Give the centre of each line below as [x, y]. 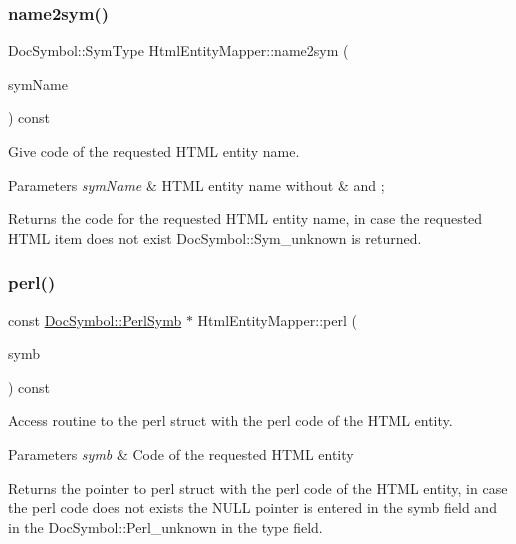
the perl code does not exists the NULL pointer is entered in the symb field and [252, 507]
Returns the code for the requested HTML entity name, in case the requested [245, 218]
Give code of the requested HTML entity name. [154, 151]
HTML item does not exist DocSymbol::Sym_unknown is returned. [215, 237]
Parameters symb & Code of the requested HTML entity [181, 453]
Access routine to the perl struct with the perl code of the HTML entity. [230, 420]
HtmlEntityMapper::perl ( [277, 319]
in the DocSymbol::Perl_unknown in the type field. [165, 526]
